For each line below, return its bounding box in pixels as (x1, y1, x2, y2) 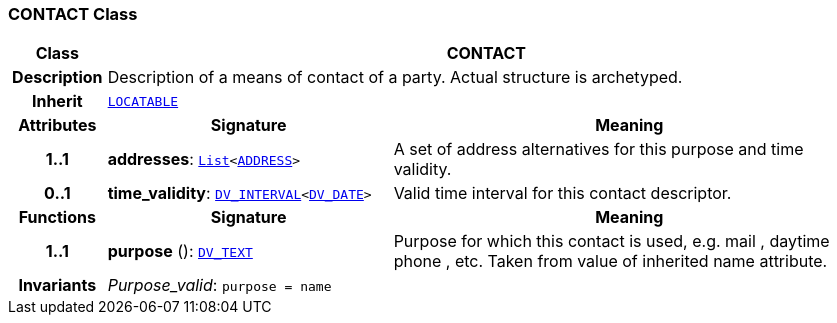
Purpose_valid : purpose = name (107, 275, 332, 296)
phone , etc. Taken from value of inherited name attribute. (393, 251, 828, 272)
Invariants (18, 275, 97, 296)
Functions (18, 207, 96, 228)
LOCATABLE (107, 93, 179, 109)
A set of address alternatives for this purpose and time (393, 139, 804, 160)
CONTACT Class (8, 4, 138, 24)
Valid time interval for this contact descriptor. (393, 183, 732, 204)
